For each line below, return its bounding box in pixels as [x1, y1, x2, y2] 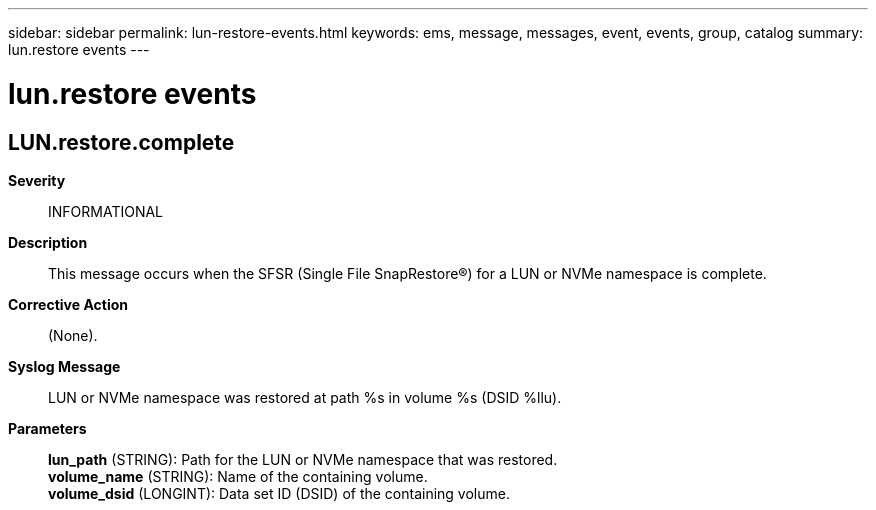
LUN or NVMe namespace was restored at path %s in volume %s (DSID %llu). [48, 388, 562, 406]
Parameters [8, 419, 87, 437]
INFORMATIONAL [48, 202, 164, 220]
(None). [48, 326, 98, 344]
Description [8, 233, 88, 251]
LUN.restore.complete [8, 129, 235, 155]
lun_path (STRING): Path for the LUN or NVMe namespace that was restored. [48, 450, 558, 468]
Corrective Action [8, 295, 128, 313]
